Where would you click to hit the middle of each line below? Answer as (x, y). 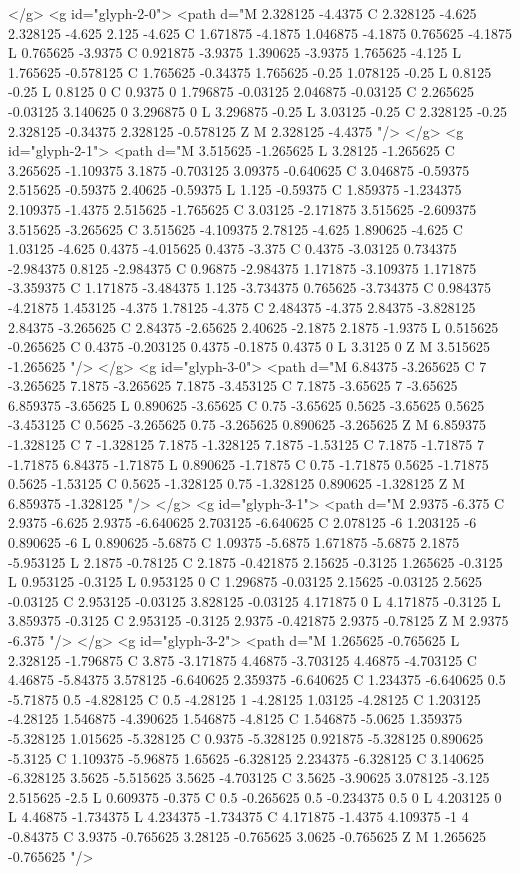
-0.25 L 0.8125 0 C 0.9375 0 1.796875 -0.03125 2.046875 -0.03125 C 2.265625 (241, 91)
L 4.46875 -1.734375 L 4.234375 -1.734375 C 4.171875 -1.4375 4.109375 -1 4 (238, 816)
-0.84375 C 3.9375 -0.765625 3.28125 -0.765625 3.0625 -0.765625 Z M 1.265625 (247, 835)
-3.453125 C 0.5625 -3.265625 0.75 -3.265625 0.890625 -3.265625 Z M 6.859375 (247, 424)
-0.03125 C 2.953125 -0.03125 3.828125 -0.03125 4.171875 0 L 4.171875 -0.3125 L (254, 600)
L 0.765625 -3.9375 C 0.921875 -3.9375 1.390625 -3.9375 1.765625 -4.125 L (235, 52)
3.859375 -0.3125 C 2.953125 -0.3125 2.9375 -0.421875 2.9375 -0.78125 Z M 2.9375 (258, 620)
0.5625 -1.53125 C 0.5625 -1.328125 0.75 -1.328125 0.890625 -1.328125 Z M (236, 483)
